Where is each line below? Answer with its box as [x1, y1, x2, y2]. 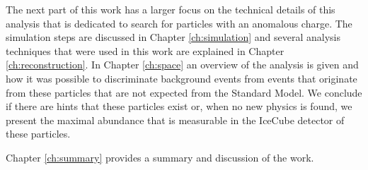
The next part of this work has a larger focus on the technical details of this [6, 2, 335, 16]
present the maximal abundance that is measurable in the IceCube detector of [6, 112, 345, 127]
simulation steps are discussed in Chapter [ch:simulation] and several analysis [6, 30, 340, 44]
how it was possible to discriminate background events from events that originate [6, 71, 357, 85]
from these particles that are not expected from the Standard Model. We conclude [6, 85, 362, 99]
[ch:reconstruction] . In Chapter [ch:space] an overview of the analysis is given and [6, 57, 359, 72]
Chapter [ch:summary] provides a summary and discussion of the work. [6, 150, 314, 164]
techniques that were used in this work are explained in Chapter [6, 43, 284, 58]
